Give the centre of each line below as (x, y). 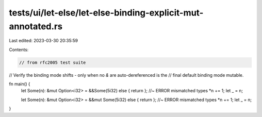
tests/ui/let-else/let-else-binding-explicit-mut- (106, 13)
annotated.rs (36, 26)
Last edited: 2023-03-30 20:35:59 (43, 41)
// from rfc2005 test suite (52, 62)
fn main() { (20, 84)
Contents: (19, 50)
